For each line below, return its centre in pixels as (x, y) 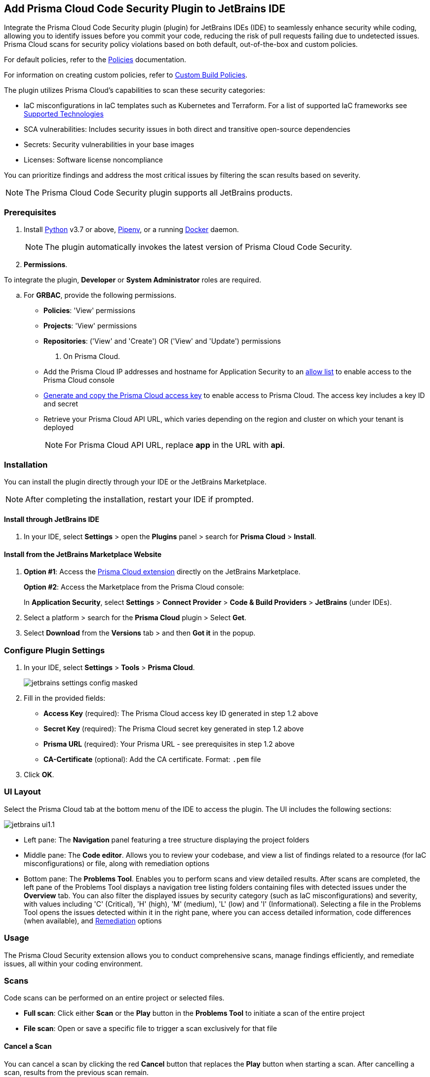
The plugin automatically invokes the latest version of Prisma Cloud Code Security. (198, 247)
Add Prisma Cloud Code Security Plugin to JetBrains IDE (145, 9)
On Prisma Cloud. (92, 357)
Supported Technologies (64, 114)
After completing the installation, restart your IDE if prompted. (139, 499)
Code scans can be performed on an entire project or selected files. (114, 998)
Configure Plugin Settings (55, 650)
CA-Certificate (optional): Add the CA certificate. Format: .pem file (152, 759)
